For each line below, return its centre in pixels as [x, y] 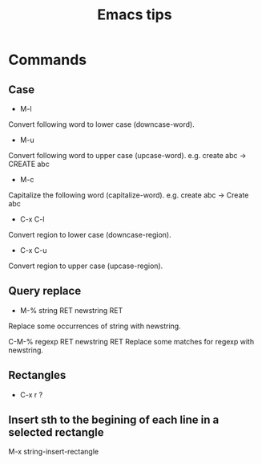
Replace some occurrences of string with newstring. [95, 326]
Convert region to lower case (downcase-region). [90, 235]
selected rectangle [56, 432]
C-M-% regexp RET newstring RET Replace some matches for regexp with [131, 341]
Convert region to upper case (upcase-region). [86, 266]
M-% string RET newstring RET [71, 310]
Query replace [45, 291]
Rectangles [37, 375]
